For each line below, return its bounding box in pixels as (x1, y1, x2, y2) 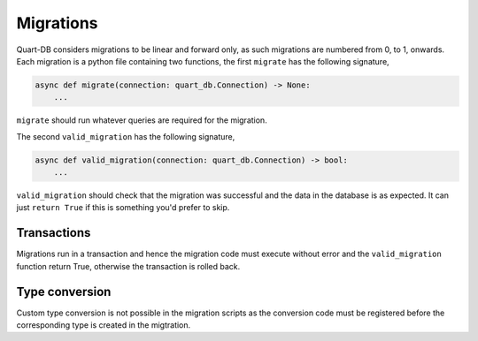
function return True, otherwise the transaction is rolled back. (16, 261, 241, 271)
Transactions (16, 225, 91, 240)
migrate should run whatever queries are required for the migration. (16, 115, 267, 125)
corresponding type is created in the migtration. (16, 320, 191, 330)
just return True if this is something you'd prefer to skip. (16, 202, 230, 213)
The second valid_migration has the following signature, (16, 131, 235, 141)
